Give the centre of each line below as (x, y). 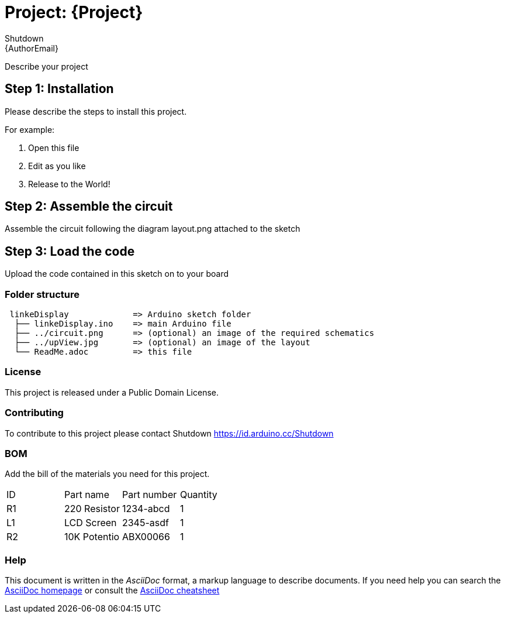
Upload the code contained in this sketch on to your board (117, 274)
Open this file (54, 147)
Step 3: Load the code (70, 251)
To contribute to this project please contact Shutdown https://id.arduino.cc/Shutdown (169, 433)
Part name (87, 495)
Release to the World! (69, 184)
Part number (149, 495)
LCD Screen (90, 523)
